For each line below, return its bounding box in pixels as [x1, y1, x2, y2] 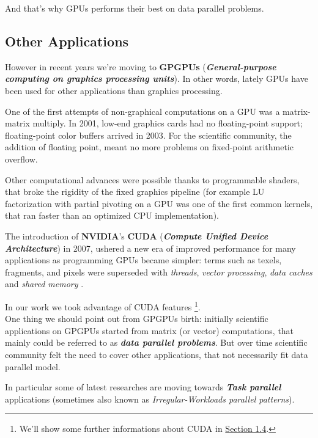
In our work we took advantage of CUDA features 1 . [5, 298, 201, 313]
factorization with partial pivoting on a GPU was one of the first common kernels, [5, 197, 313, 210]
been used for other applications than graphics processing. [5, 84, 223, 97]
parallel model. [5, 360, 61, 373]
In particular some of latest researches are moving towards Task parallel [5, 381, 281, 393]
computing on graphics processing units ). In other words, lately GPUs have [5, 72, 308, 85]
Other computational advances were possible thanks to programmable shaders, [5, 173, 300, 186]
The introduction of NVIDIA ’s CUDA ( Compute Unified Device [5, 229, 268, 242]
